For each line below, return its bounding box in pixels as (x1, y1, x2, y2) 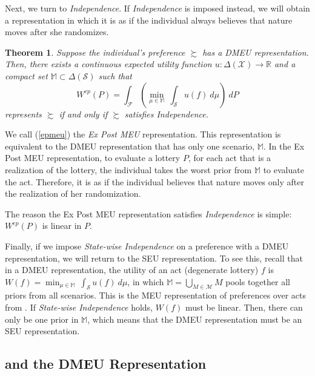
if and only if (59, 107, 108, 120)
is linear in (42, 219, 82, 232)
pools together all (225, 275, 290, 288)
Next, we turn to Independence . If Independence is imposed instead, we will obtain (5, 2, 310, 14)
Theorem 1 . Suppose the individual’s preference (5, 45, 185, 58)
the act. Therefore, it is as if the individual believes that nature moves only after (5, 175, 304, 188)
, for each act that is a (188, 151, 271, 164)
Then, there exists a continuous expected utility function (5, 58, 212, 70)
